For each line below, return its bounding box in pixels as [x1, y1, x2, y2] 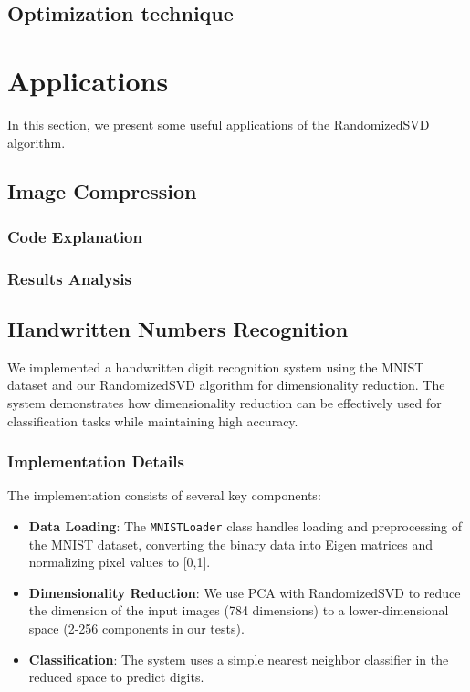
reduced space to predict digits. [28, 667, 204, 687]
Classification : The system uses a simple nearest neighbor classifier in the [28, 649, 449, 668]
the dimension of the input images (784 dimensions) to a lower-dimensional [28, 601, 449, 620]
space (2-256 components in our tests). [28, 618, 245, 637]
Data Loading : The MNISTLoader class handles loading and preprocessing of [28, 516, 463, 535]
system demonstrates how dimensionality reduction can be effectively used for [7, 393, 442, 412]
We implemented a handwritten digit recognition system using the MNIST [7, 357, 424, 376]
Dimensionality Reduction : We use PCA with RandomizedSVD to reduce [28, 582, 461, 602]
